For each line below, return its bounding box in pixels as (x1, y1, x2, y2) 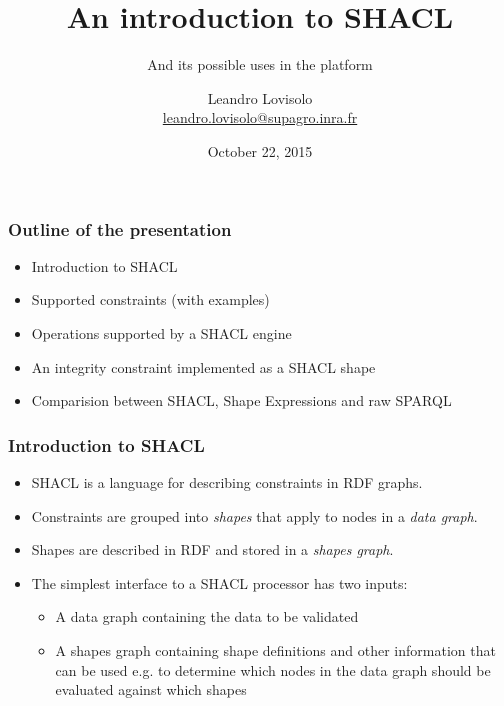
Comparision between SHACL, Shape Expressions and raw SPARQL (31, 390, 452, 411)
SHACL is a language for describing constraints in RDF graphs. (31, 471, 423, 492)
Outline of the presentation (8, 216, 232, 241)
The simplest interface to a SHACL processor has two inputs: (31, 572, 408, 593)
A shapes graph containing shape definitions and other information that (55, 639, 496, 660)
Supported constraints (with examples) (31, 289, 270, 310)
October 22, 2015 (207, 140, 313, 161)
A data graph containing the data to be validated (55, 606, 359, 627)
